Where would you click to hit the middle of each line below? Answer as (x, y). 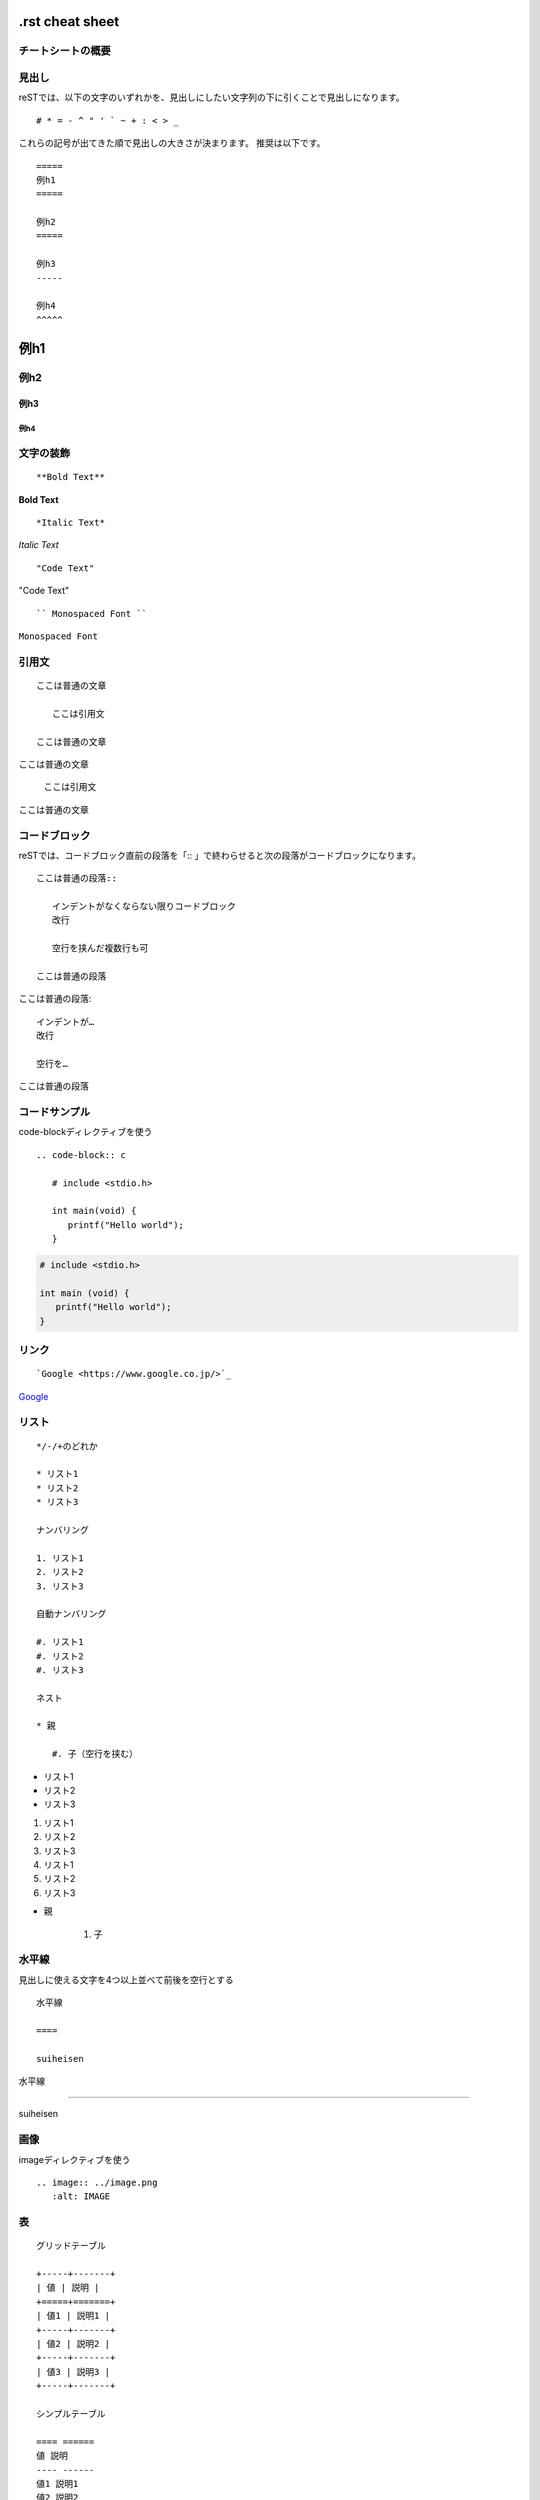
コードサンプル (54, 1112)
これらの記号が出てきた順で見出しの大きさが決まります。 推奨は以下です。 (172, 143)
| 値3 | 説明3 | (73, 2371)
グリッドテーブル (71, 2246)
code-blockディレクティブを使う (85, 1132)
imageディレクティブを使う (74, 2159)
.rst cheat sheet (69, 21)
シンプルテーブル (71, 2413)
